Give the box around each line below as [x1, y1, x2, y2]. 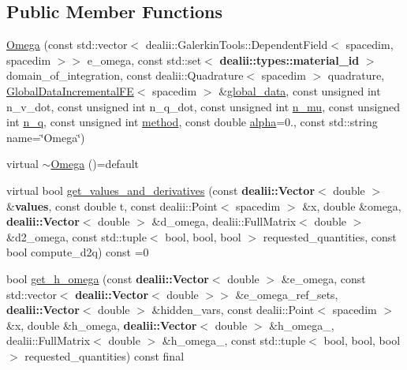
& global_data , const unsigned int [218, 82, 381, 99]
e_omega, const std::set [87, 51, 202, 68]
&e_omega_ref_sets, [235, 286, 338, 302]
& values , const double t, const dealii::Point [6, 197, 218, 214]
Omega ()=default [50, 155, 140, 172]
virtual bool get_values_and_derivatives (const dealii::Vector [6, 181, 316, 198]
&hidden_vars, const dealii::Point [151, 301, 315, 318]
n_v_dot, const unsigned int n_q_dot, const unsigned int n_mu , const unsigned [6, 98, 401, 114]
